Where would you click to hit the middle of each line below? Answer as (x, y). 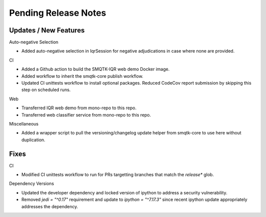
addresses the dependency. (50, 206)
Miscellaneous (24, 124)
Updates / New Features (47, 30)
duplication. (33, 140)
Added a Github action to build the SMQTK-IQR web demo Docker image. (96, 69)
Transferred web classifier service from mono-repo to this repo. (86, 115)
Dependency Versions (32, 184)
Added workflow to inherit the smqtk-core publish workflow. (83, 76)
